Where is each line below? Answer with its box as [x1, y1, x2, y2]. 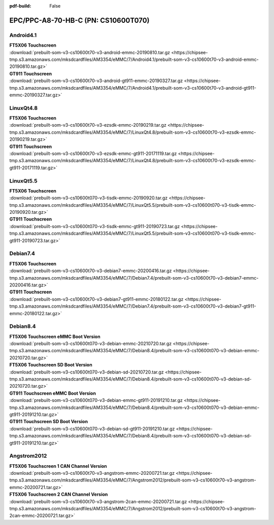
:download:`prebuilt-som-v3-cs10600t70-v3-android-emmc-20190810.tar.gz [9, 49, 170, 55]
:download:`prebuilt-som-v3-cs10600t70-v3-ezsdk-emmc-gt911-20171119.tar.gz [9, 150, 177, 157]
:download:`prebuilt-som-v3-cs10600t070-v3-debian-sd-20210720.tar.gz [9, 369, 164, 375]
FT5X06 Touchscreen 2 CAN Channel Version [9, 492, 108, 498]
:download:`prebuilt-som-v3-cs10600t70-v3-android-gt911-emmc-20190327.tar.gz [9, 78, 183, 84]
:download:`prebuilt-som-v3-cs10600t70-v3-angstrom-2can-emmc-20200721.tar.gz [9, 498, 187, 504]
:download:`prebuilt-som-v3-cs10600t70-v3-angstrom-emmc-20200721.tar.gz [9, 470, 175, 476]
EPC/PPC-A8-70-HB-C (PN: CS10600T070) [9, 16, 150, 25]
